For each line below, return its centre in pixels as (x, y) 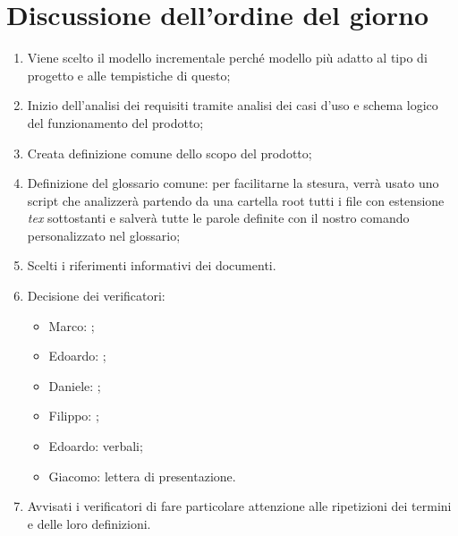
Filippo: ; (74, 416)
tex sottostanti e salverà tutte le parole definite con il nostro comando (218, 218)
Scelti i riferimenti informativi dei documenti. (152, 265)
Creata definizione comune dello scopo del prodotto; (170, 153)
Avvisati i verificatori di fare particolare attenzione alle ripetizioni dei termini (239, 506)
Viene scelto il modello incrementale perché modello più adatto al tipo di (227, 58)
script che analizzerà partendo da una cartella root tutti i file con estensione (236, 200)
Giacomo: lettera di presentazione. (142, 476)
